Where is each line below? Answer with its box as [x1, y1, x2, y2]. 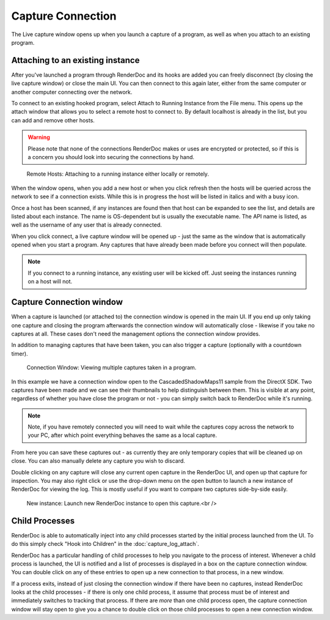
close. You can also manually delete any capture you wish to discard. [11, 457, 186, 465]
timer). [11, 349, 28, 357]
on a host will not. [28, 278, 73, 285]
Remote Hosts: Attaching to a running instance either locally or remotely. [26, 170, 209, 177]
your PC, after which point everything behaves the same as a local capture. [28, 431, 217, 439]
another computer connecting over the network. [11, 88, 133, 95]
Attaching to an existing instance [11, 55, 140, 65]
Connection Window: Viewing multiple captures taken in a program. [26, 364, 197, 372]
